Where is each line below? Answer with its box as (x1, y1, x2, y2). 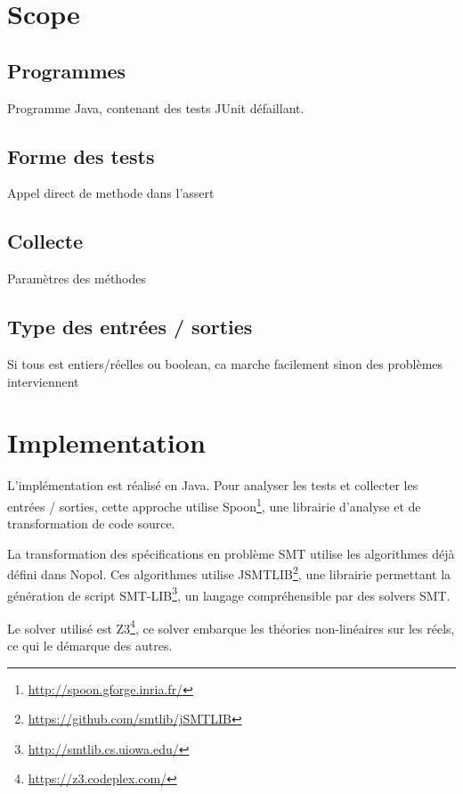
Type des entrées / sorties (7, 313, 253, 340)
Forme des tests (7, 142, 155, 169)
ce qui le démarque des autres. (7, 636, 173, 655)
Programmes (7, 56, 126, 84)
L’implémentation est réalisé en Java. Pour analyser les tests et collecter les (7, 476, 418, 495)
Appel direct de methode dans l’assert (7, 184, 215, 202)
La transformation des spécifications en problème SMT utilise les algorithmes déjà (7, 544, 455, 562)
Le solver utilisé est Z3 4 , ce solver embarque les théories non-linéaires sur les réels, (7, 616, 455, 637)
